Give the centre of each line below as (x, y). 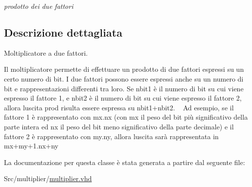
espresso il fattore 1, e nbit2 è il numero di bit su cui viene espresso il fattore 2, (123, 98)
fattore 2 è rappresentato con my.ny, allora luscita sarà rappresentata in (111, 136)
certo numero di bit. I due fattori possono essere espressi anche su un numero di (124, 78)
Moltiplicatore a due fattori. (46, 52)
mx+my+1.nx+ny (31, 146)
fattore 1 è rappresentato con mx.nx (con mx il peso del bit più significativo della (126, 117)
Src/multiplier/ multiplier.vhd (48, 178)
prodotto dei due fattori (39, 6)
